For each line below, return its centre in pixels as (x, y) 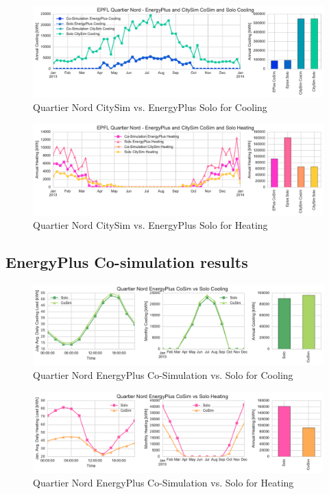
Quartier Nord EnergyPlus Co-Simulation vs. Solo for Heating (163, 482)
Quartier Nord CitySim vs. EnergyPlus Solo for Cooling (150, 107)
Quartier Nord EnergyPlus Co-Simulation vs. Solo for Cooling (163, 374)
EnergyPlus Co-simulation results (127, 262)
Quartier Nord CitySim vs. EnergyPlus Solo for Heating (150, 225)
